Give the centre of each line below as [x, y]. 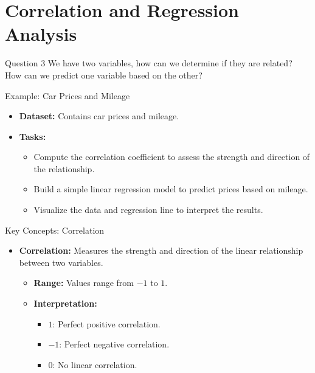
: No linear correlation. [95, 364]
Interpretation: [65, 303]
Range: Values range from [84, 283]
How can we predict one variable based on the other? [104, 75]
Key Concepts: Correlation [55, 230]
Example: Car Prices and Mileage [67, 95]
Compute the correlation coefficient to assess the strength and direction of [172, 157]
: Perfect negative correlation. [114, 344]
